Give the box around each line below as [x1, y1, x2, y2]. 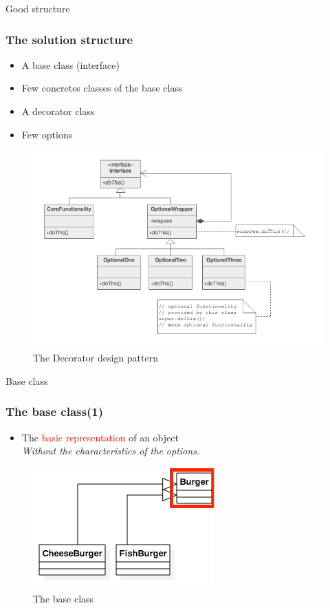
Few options [21, 127, 73, 141]
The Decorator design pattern [33, 350, 158, 365]
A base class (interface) [21, 57, 120, 72]
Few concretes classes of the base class [21, 81, 183, 95]
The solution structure [5, 30, 133, 48]
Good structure [5, 1, 70, 15]
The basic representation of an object [21, 430, 179, 444]
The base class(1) [5, 403, 103, 420]
